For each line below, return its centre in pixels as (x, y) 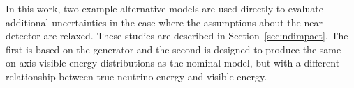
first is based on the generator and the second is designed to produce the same (174, 49)
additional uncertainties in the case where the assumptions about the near (164, 22)
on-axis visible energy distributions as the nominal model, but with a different (173, 63)
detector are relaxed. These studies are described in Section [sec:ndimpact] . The (177, 36)
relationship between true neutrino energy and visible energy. (137, 76)
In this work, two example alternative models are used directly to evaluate (164, 8)
